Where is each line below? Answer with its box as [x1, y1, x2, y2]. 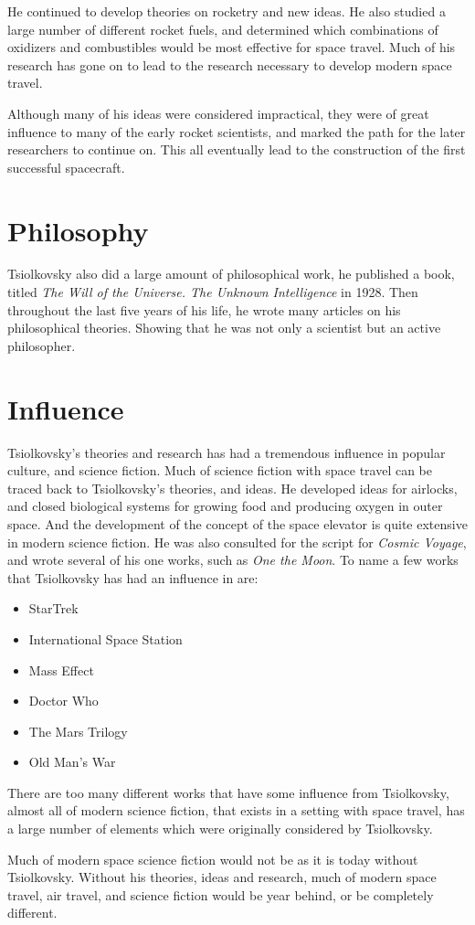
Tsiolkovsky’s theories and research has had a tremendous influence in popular [7, 442, 446, 462]
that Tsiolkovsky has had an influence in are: [7, 568, 259, 587]
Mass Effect [28, 660, 94, 679]
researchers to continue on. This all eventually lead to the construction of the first [7, 140, 466, 159]
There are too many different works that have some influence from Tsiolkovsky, [7, 782, 449, 802]
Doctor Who [28, 691, 99, 710]
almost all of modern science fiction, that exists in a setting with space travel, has [7, 801, 465, 820]
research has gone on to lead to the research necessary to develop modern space [7, 55, 452, 74]
